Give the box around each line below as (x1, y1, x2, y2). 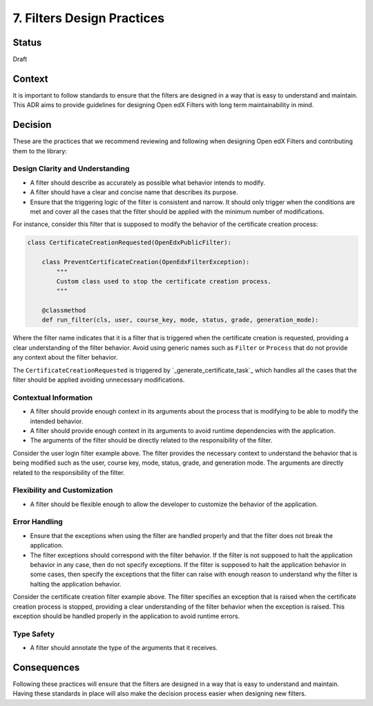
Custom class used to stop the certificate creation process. (56, 277, 272, 285)
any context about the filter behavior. (12, 353, 118, 362)
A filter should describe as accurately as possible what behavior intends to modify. (30, 178, 266, 187)
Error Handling (12, 517, 64, 527)
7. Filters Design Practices (12, 10, 165, 26)
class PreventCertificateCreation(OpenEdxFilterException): (41, 258, 250, 266)
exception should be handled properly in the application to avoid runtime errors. (12, 612, 240, 620)
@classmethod (41, 306, 86, 315)
